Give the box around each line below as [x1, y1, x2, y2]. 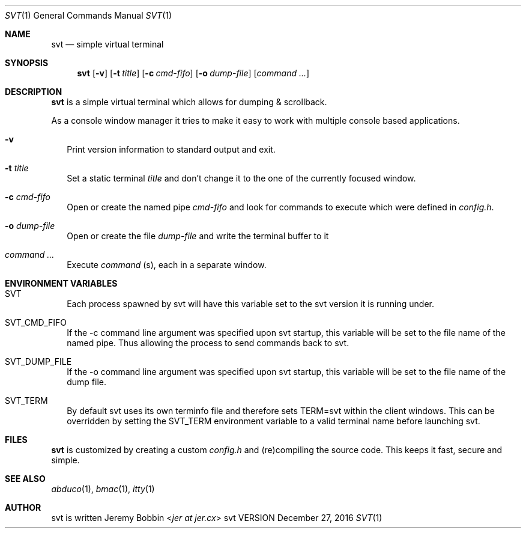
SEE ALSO [5, 474, 46, 484]
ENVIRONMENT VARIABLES [5, 278, 118, 288]
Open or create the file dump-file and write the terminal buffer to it [67, 231, 329, 241]
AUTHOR [5, 502, 41, 513]
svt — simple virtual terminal [51, 39, 164, 49]
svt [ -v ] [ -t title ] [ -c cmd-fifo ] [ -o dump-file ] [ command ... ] [77, 68, 310, 78]
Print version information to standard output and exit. [67, 144, 276, 154]
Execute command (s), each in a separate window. [67, 260, 267, 270]
